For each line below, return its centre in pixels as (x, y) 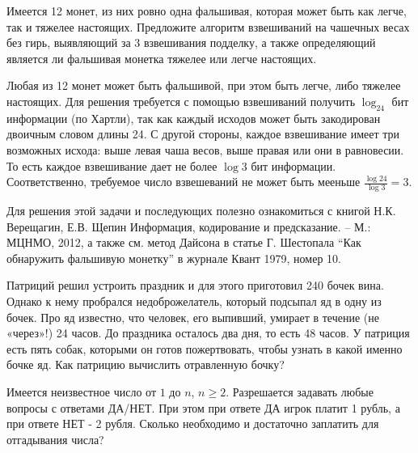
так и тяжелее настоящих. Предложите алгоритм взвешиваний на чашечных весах (208, 26)
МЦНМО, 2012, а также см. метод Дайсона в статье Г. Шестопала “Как (184, 242)
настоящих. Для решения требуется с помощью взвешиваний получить (181, 101)
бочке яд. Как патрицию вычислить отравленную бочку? (146, 364)
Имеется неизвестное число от (82, 391)
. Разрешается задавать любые (300, 391)
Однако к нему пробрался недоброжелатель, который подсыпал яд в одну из (194, 301)
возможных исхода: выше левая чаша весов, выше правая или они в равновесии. (205, 149)
